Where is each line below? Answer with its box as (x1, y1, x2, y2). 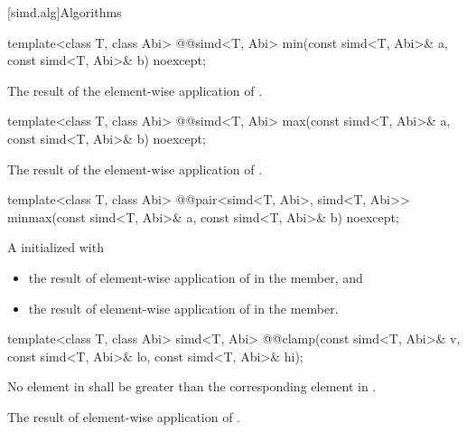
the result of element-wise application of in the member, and (28, 268, 363, 286)
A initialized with (7, 238, 104, 257)
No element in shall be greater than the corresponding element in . (7, 377, 377, 396)
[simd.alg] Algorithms (7, 3, 122, 21)
